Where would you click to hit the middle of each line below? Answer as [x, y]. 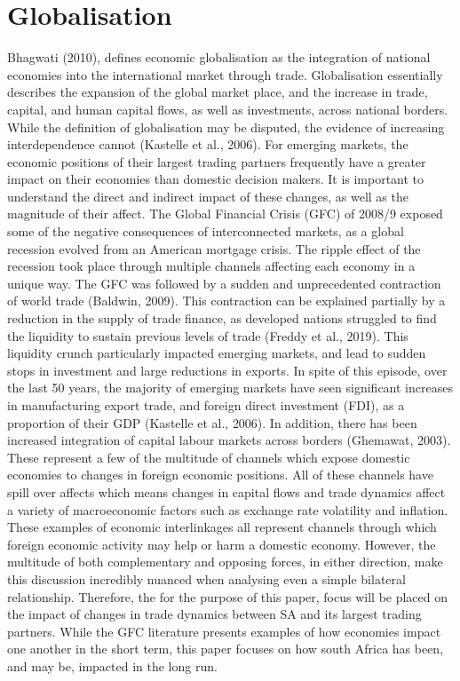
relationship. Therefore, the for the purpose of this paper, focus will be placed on [228, 596]
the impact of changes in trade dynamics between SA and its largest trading [214, 614]
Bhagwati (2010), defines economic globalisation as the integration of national [219, 57]
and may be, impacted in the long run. [112, 665]
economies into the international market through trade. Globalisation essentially [225, 74]
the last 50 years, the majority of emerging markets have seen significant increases [230, 388]
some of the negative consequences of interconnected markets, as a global [206, 231]
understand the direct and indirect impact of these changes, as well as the [208, 196]
